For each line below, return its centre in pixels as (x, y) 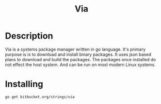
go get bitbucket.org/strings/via (40, 97)
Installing (24, 84)
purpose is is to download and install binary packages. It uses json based (78, 54)
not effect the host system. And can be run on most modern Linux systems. (80, 65)
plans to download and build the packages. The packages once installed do (80, 59)
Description (29, 36)
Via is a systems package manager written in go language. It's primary (75, 49)
